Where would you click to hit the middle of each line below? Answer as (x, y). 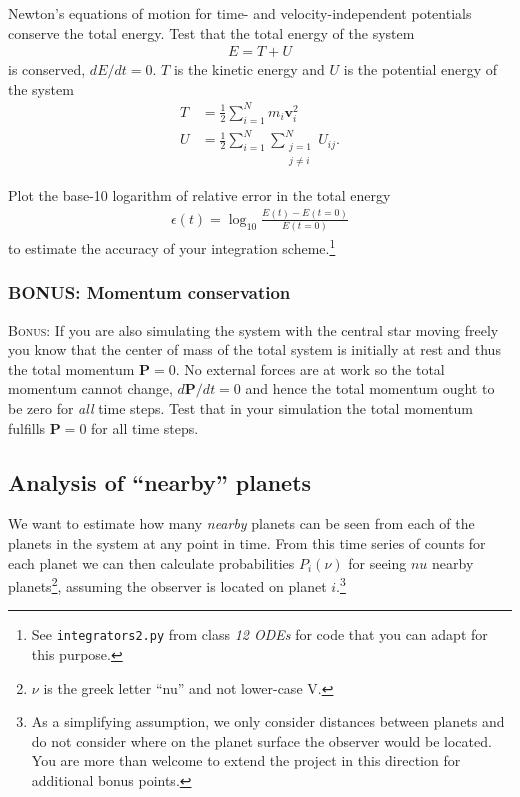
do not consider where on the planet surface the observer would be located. (261, 740)
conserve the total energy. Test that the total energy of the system (211, 32)
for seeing (377, 562)
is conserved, (47, 69)
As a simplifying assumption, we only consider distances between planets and (268, 721)
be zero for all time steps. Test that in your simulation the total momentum (240, 407)
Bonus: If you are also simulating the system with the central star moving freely (253, 329)
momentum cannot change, (90, 388)
